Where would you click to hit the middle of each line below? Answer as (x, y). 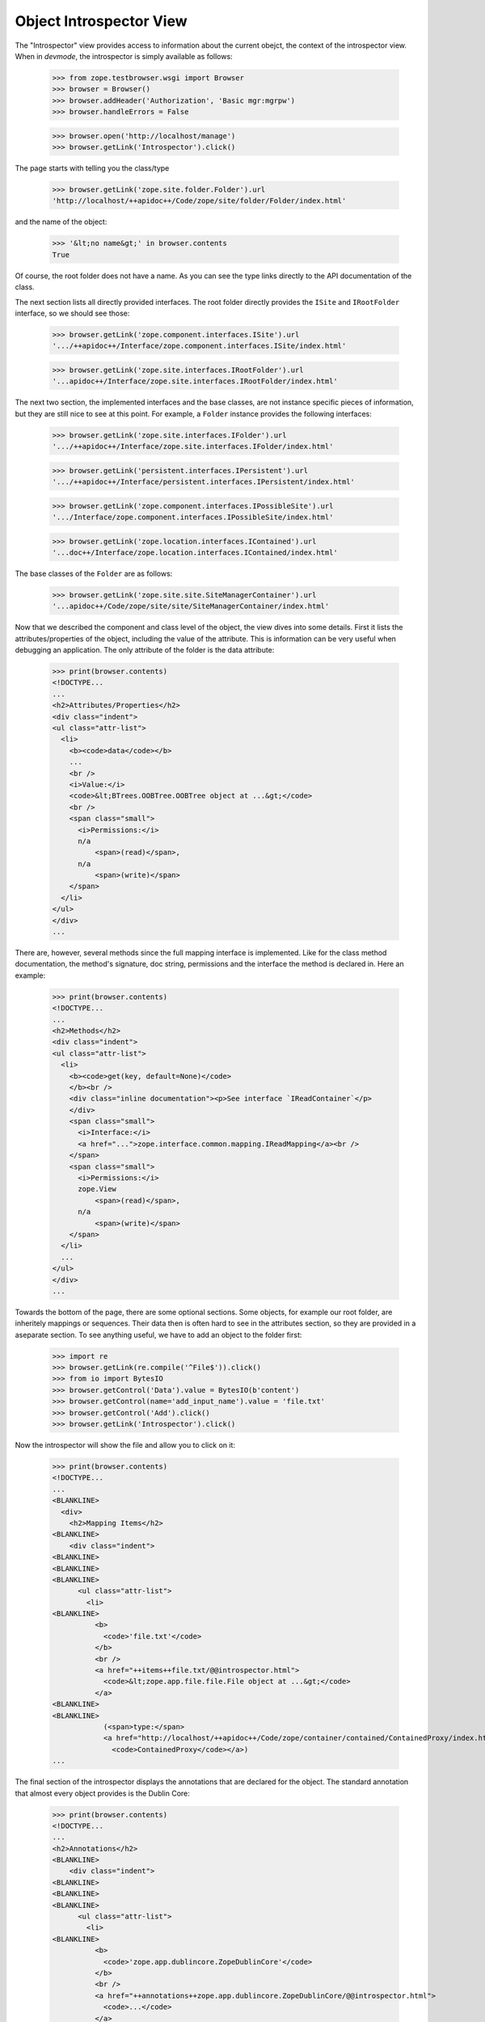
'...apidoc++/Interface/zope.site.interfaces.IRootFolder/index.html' (195, 381)
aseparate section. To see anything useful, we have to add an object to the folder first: (158, 1335)
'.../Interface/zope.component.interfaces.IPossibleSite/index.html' (193, 517)
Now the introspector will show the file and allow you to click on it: (125, 1445)
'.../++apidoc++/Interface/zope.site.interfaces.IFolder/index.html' (193, 446)
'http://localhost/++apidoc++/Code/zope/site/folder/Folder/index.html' (199, 201)
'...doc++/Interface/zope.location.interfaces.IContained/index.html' (195, 552)
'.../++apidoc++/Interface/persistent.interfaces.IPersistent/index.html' (204, 482)
